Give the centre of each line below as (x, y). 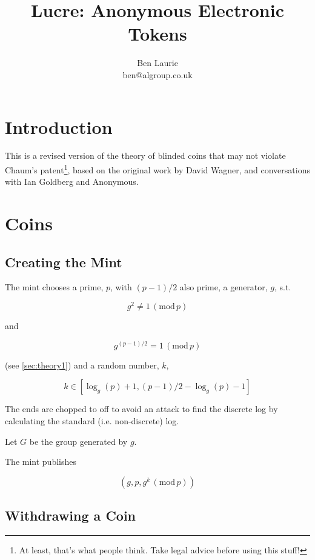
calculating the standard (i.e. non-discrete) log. (92, 420)
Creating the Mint (64, 262)
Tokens (157, 34)
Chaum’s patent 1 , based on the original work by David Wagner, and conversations (157, 169)
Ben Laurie (157, 63)
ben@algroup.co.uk (157, 74)
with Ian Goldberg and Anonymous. (72, 182)
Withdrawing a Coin (71, 515)
